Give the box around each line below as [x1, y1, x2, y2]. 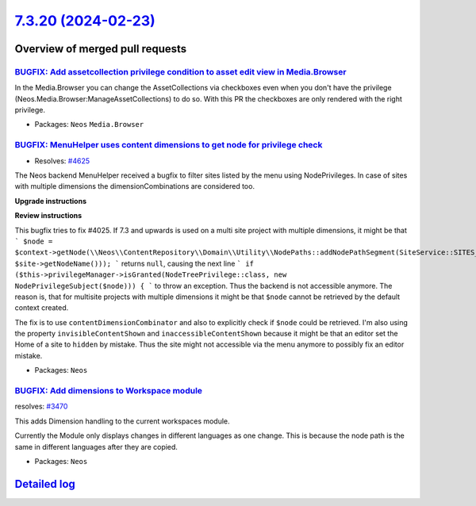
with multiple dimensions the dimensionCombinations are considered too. [14, 182, 255, 191]
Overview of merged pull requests [14, 42, 187, 56]
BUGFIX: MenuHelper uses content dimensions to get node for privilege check [14, 140, 323, 151]
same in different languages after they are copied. [14, 442, 178, 451]
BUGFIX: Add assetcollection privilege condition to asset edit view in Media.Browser [14, 66, 347, 77]
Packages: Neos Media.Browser [34, 120, 144, 129]
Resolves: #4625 [34, 155, 90, 166]
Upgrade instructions [14, 196, 87, 205]
